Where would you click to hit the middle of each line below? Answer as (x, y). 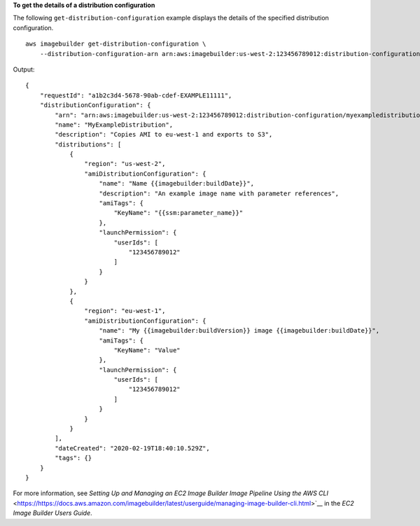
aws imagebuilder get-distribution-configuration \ (116, 44)
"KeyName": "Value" (147, 350)
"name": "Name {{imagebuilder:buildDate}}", (177, 184)
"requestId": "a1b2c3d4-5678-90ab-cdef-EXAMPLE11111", (136, 95)
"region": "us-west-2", (125, 164)
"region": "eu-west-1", (125, 311)
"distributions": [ (88, 144)
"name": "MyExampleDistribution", (114, 125)
